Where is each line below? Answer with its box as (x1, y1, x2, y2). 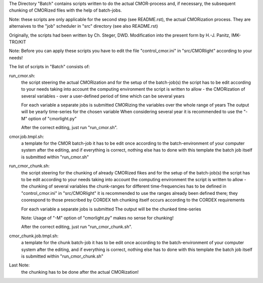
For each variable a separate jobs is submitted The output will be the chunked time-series (21, 206, 202, 212)
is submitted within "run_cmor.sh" (21, 154, 89, 160)
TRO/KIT (9, 39, 26, 45)
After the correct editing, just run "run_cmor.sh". (21, 125, 118, 131)
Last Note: (9, 262, 30, 268)
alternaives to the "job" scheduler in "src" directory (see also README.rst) (9, 23, 158, 29)
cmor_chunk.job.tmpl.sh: (9, 233, 58, 239)
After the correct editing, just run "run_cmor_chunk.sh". (21, 224, 132, 230)
